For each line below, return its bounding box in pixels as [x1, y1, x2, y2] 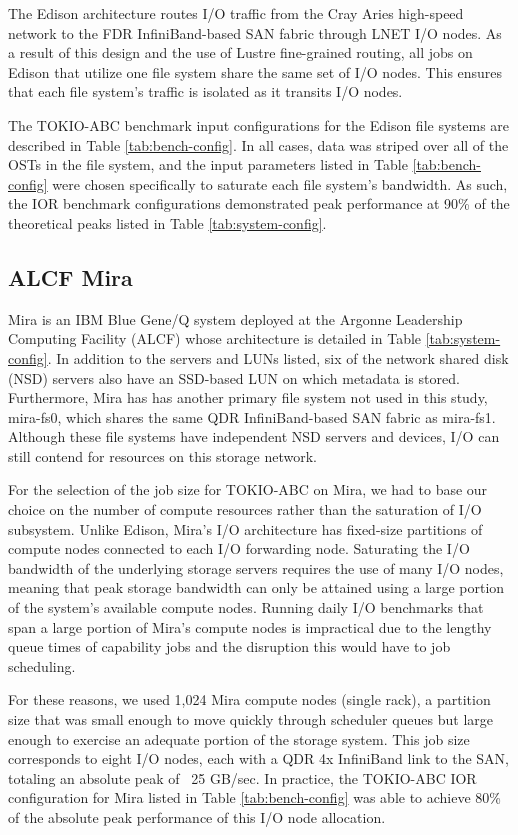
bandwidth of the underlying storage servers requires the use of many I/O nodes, [8, 557, 504, 578]
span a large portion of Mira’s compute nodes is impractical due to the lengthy [8, 616, 492, 637]
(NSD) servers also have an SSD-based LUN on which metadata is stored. [8, 367, 460, 388]
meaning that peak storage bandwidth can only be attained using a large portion [8, 577, 505, 598]
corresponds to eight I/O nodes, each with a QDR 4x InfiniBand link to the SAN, [8, 748, 510, 769]
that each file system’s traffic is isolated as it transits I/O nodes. [8, 81, 403, 102]
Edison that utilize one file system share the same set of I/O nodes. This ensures [8, 61, 503, 82]
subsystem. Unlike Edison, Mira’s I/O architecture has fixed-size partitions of [8, 518, 483, 539]
